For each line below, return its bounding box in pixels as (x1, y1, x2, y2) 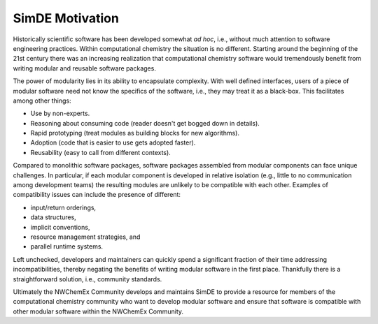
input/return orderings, (30, 203, 97, 212)
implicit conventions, (30, 223, 90, 231)
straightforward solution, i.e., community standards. (13, 274, 162, 283)
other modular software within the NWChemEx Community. (13, 307, 184, 316)
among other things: (13, 96, 71, 105)
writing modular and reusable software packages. (13, 64, 157, 73)
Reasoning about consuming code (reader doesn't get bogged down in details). (30, 119, 260, 127)
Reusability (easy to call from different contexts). (30, 148, 171, 156)
